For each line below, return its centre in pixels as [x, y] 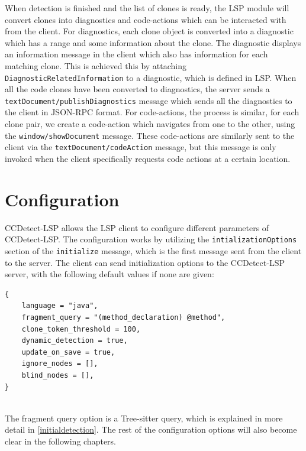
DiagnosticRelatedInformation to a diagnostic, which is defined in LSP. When [151, 77]
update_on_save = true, [68, 352]
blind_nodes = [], [58, 375]
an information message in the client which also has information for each [136, 54]
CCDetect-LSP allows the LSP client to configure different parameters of [137, 227]
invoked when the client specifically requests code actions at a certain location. [148, 158]
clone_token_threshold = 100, [81, 329]
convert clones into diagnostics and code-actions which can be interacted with [146, 19]
